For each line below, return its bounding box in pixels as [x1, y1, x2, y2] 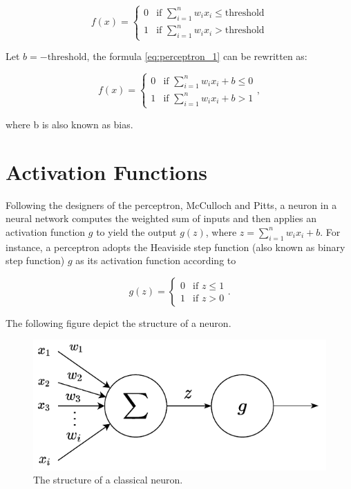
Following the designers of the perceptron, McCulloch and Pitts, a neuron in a [6, 197, 337, 212]
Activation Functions [6, 157, 208, 186]
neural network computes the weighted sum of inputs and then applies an [6, 211, 316, 226]
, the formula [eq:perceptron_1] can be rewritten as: [86, 49, 307, 63]
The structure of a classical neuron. [33, 472, 183, 487]
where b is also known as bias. [6, 117, 133, 131]
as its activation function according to [75, 253, 236, 268]
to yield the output [96, 224, 177, 239]
